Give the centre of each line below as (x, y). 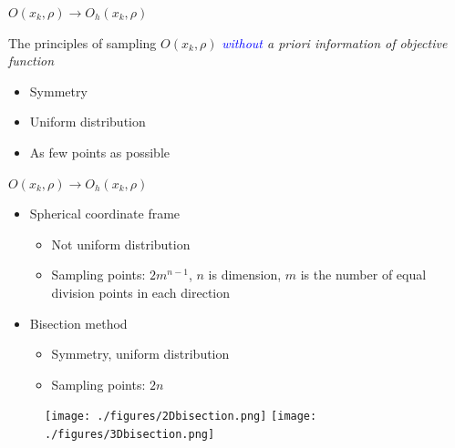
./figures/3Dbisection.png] (130, 434)
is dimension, (245, 275)
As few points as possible (99, 152)
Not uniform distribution (121, 244)
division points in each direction (141, 292)
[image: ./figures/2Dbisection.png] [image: (181, 417)
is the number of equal (363, 275)
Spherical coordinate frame (105, 214)
